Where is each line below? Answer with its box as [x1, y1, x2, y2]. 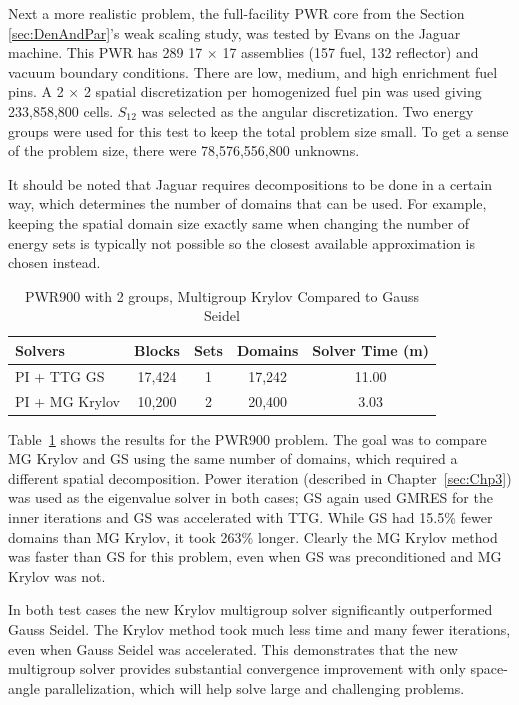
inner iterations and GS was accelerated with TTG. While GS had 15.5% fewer [8, 507, 493, 528]
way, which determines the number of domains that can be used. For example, [8, 193, 487, 214]
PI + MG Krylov [15, 390, 120, 411]
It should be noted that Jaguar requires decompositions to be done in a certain [8, 173, 493, 194]
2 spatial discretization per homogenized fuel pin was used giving [83, 81, 482, 102]
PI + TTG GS [15, 365, 105, 386]
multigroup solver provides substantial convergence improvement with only [8, 658, 466, 679]
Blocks [133, 339, 180, 360]
